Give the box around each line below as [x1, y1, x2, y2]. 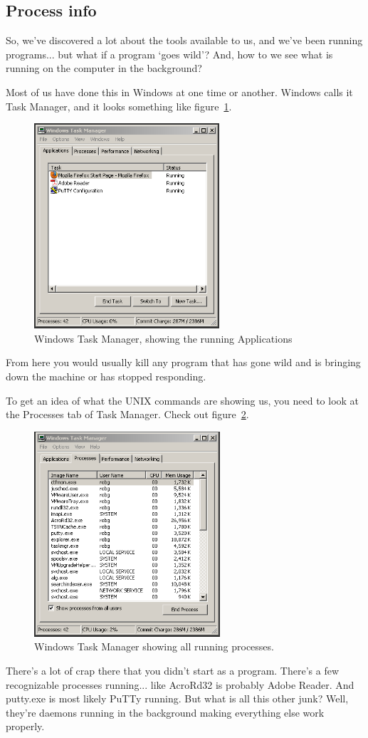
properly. [6, 719, 45, 734]
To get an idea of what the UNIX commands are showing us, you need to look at [6, 393, 359, 407]
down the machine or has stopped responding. [6, 368, 206, 383]
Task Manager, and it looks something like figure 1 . [6, 98, 232, 113]
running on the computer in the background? [6, 61, 202, 76]
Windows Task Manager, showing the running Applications [34, 331, 293, 345]
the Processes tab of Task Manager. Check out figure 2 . [6, 407, 249, 422]
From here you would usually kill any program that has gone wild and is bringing [6, 355, 361, 370]
